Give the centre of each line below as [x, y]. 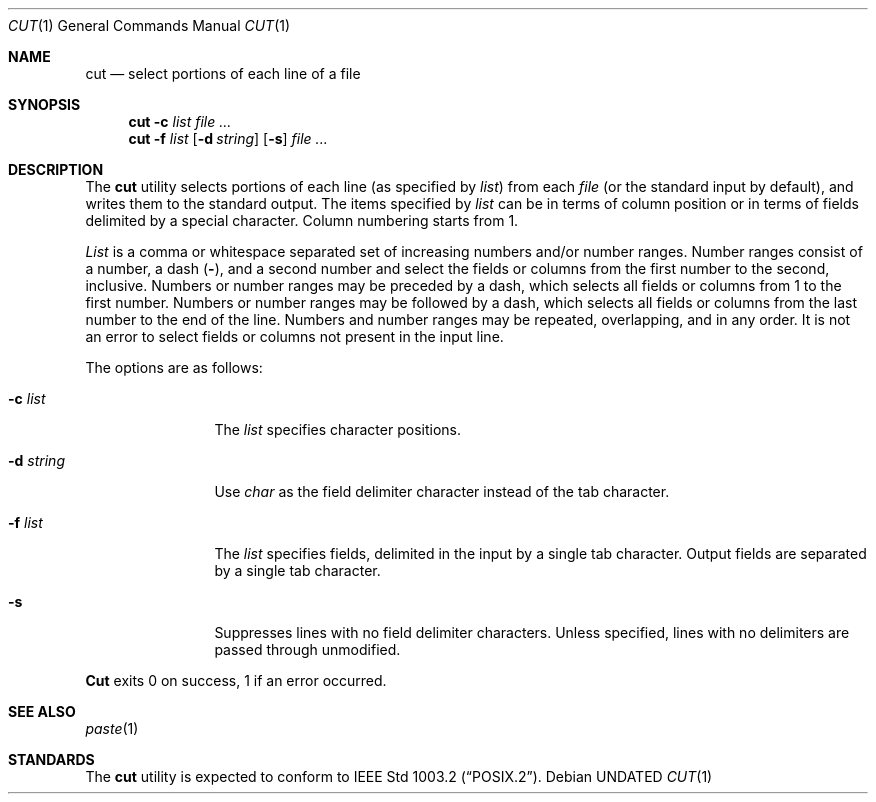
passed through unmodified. [307, 649]
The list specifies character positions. [337, 429]
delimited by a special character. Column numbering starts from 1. [302, 220]
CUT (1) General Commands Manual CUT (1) [149, 25]
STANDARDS [51, 759]
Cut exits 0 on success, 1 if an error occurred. [236, 680]
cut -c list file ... [180, 121]
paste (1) [112, 728]
